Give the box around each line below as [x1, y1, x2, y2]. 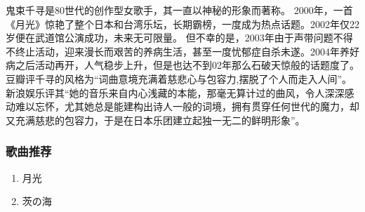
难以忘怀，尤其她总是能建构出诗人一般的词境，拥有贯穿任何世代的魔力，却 [15, 99, 359, 114]
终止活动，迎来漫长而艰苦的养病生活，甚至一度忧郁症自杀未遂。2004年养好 [15, 44, 359, 58]
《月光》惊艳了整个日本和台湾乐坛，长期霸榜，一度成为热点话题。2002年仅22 [6, 16, 359, 31]
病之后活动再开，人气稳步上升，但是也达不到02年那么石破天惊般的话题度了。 [6, 58, 359, 72]
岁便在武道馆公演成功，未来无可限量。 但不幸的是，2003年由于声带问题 [6, 30, 333, 45]
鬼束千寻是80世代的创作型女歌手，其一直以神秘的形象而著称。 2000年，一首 [6, 3, 353, 17]
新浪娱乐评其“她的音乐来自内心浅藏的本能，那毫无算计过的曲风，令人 [6, 85, 325, 100]
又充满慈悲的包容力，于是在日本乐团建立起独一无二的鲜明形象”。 [6, 112, 305, 127]
